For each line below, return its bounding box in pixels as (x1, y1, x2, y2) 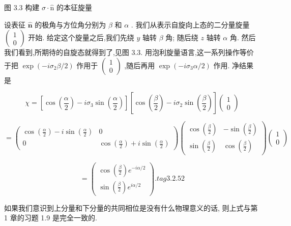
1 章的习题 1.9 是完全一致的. (4, 212, 97, 223)
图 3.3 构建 (4, 2, 40, 12)
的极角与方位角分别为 (35, 19, 106, 30)
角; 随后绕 (165, 32, 198, 43)
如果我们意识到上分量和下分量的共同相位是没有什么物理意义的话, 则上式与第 (4, 202, 258, 213)
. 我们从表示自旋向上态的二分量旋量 (131, 19, 250, 30)
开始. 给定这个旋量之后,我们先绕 (28, 32, 134, 43)
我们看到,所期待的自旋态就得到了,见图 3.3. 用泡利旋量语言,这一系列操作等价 (4, 47, 254, 58)
